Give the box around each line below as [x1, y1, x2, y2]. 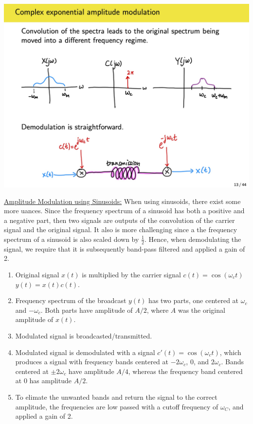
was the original [178, 305, 225, 315]
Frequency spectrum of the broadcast [15, 295, 126, 305]
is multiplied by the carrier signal [82, 269, 181, 279]
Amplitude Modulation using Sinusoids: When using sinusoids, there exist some [4, 196, 241, 206]
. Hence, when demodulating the [144, 234, 241, 244]
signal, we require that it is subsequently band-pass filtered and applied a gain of [4, 243, 245, 254]
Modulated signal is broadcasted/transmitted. [15, 330, 152, 340]
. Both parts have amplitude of [40, 305, 133, 315]
